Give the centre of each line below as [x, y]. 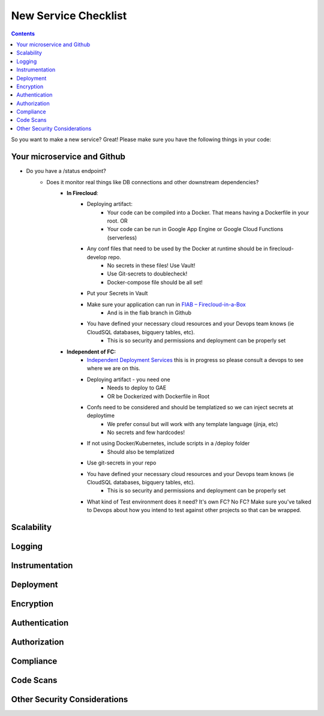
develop [97, 257]
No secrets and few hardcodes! [146, 433]
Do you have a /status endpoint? [66, 171]
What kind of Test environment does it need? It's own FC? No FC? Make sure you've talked [199, 502]
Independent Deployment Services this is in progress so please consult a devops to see [195, 360]
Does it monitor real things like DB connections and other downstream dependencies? [153, 182]
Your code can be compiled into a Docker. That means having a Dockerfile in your [208, 212]
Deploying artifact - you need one [129, 379]
